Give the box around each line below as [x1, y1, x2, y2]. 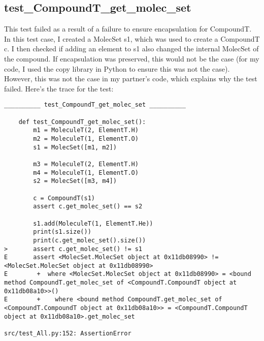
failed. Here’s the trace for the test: [4, 83, 114, 94]
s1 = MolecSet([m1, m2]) [33, 143, 117, 151]
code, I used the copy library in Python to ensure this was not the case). [4, 63, 230, 74]
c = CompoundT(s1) [33, 194, 95, 202]
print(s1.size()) [33, 228, 91, 236]
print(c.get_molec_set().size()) [33, 236, 146, 244]
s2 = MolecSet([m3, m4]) [33, 177, 117, 185]
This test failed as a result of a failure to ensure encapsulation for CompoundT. [4, 23, 252, 34]
